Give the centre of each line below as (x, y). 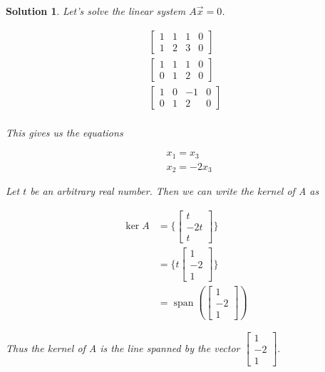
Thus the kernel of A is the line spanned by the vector (123, 347)
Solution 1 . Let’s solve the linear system (96, 11)
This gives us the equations (65, 132)
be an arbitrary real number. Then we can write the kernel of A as (175, 191)
